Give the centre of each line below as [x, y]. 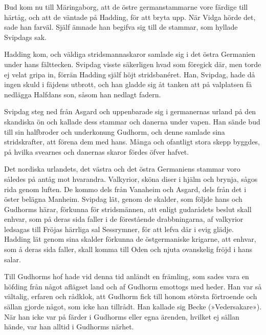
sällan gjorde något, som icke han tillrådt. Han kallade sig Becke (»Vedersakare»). [133, 307]
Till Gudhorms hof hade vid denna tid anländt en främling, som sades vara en [127, 276]
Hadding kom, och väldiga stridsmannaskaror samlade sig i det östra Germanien [130, 54]
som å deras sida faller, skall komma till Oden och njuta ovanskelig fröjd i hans [128, 249]
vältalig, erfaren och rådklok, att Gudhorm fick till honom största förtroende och [131, 296]
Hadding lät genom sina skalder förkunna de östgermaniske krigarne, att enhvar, [130, 239]
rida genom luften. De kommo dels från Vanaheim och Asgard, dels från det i [125, 189]
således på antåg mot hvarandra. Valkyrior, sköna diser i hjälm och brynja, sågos [131, 179]
